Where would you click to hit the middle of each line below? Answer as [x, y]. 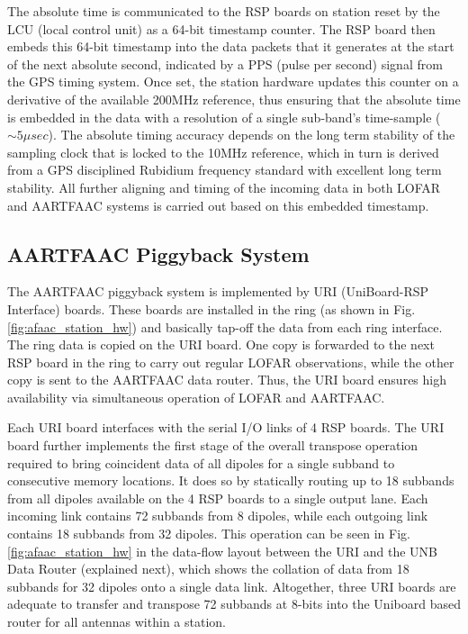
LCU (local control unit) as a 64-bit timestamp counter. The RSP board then [221, 28]
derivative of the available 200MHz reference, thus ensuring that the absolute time [234, 99]
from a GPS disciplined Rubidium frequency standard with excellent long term [225, 170]
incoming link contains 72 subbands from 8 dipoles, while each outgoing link [218, 516]
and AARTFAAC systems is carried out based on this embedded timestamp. [218, 205]
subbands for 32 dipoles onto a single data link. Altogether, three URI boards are [232, 586]
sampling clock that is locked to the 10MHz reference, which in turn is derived [223, 152]
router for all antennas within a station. [117, 622]
